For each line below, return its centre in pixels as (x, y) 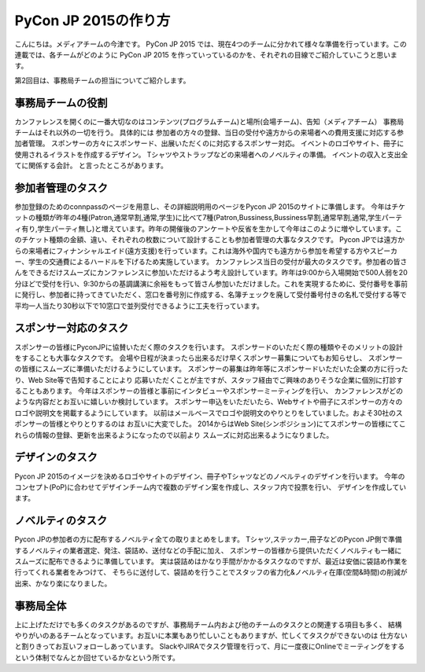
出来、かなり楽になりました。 (63, 583)
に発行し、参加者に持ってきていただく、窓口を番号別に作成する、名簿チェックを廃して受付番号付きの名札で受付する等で (211, 295)
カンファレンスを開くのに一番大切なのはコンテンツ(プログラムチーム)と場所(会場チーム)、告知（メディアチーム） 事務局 (209, 121)
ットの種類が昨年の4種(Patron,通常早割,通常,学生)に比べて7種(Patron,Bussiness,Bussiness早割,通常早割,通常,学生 (198, 218)
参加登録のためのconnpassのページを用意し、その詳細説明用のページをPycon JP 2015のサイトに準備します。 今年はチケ (210, 207)
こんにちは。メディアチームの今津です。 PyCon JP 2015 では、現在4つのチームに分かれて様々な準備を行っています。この (211, 44)
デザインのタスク (56, 457)
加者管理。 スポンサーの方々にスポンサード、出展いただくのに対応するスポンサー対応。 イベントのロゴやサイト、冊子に (209, 143)
